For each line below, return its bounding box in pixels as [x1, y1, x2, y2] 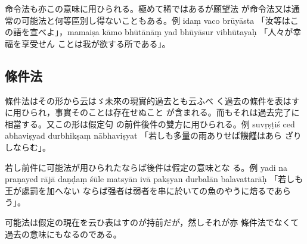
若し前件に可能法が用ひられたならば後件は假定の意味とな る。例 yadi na [5, 161, 288, 173]
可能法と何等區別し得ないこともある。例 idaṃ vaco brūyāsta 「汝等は [21, 14, 290, 26]
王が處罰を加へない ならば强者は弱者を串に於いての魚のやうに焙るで [5, 184, 275, 196]
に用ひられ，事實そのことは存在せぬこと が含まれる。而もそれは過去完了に [5, 106, 300, 118]
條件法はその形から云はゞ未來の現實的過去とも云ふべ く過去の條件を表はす [5, 94, 300, 107]
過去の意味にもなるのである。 [5, 227, 122, 240]
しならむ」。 [5, 140, 51, 153]
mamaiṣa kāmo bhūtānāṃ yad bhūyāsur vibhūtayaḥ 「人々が [67, 26, 293, 38]
